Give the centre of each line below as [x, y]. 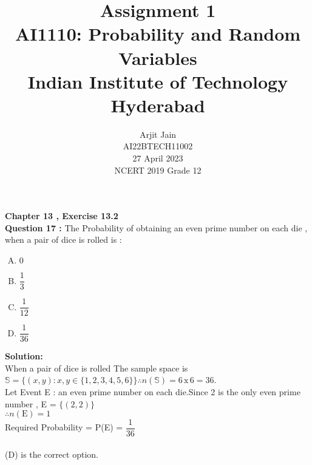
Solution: [24, 356]
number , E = [31, 403]
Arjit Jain [158, 134]
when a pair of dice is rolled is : [63, 239]
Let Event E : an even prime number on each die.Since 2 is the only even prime [153, 392]
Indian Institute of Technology [158, 81]
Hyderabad [158, 105]
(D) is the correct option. [52, 454]
